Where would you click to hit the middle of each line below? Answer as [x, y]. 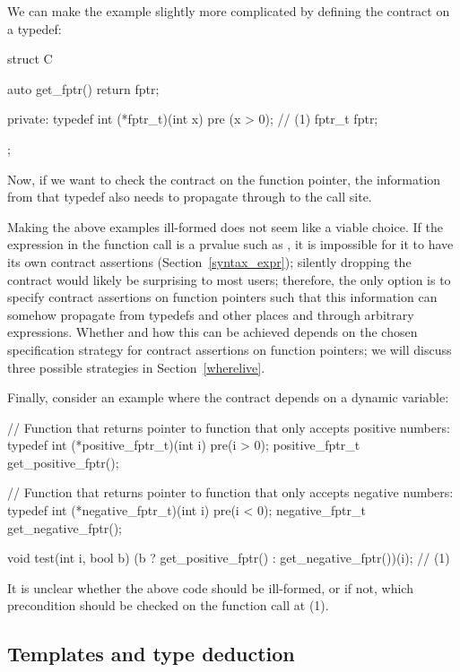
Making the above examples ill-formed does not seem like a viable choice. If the [225, 226]
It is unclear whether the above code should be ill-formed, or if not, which [210, 587]
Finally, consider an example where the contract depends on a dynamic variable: [228, 397]
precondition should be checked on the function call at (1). [168, 605]
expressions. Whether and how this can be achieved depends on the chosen [213, 332]
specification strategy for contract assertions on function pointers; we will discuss [230, 349]
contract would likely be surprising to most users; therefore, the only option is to [229, 279]
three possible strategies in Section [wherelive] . [136, 367]
